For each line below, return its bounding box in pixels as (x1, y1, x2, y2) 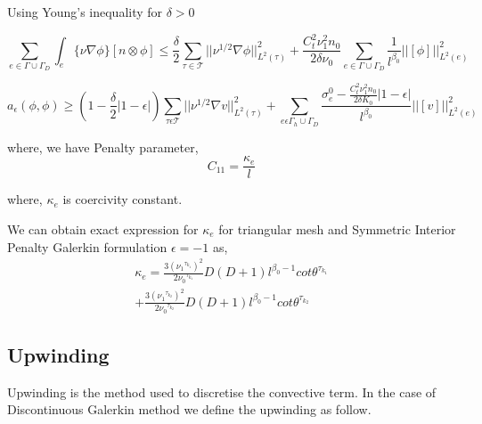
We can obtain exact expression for (7, 219, 199, 238)
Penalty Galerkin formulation (7, 237, 167, 256)
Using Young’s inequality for (7, 3, 163, 20)
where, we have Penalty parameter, (7, 137, 199, 156)
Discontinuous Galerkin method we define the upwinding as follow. (7, 400, 372, 419)
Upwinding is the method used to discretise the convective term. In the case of (7, 382, 437, 401)
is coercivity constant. (62, 190, 183, 208)
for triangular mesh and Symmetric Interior (218, 219, 456, 238)
